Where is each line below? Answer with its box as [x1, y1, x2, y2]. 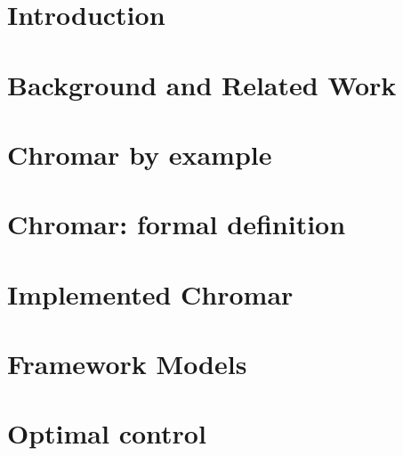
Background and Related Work [7, 66, 397, 102]
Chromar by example [7, 135, 272, 172]
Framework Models [7, 346, 247, 382]
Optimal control [7, 415, 206, 452]
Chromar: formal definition [7, 206, 346, 242]
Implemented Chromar [7, 275, 294, 312]
